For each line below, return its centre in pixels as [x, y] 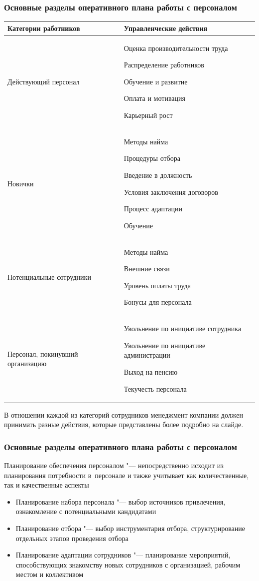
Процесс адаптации [153, 209]
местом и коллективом [50, 574]
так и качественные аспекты [47, 485]
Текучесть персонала [155, 388]
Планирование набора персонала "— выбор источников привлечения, [121, 501]
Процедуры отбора [152, 158]
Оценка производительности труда [176, 48]
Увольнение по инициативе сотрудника [183, 328]
